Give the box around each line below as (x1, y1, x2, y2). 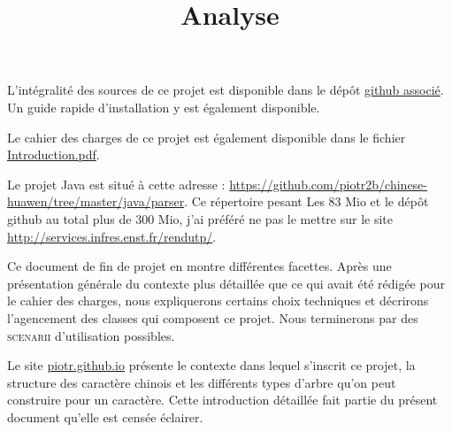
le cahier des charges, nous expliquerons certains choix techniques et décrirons (7, 291, 429, 310)
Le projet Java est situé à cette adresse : (7, 174, 226, 193)
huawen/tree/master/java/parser (7, 192, 185, 211)
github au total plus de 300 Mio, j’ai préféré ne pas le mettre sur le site (7, 209, 394, 228)
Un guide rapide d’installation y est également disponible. (7, 97, 320, 116)
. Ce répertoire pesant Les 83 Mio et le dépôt (184, 192, 429, 211)
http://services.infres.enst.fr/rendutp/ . (7, 227, 217, 245)
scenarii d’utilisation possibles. (7, 326, 175, 344)
